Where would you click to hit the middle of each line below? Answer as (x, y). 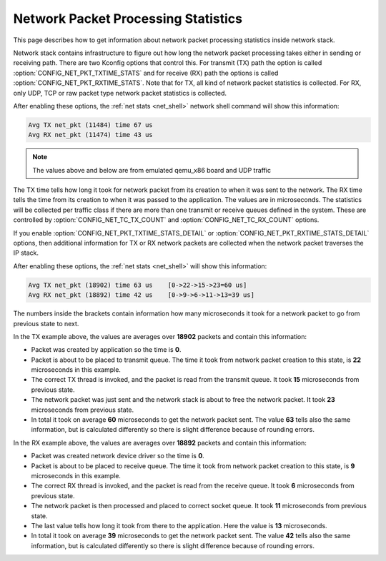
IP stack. (26, 253)
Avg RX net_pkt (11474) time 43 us (90, 135)
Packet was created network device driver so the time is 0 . (118, 456)
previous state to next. (46, 323)
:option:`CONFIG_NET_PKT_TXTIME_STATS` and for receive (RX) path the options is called (146, 73)
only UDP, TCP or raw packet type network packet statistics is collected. (120, 93)
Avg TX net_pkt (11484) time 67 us (90, 125)
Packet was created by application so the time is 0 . (106, 350)
